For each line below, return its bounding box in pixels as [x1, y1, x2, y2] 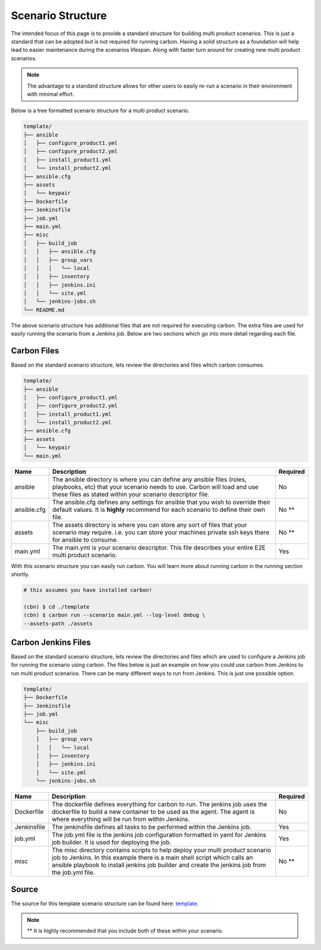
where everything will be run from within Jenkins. [51, 815, 190, 824]
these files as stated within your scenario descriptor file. [52, 490, 210, 498]
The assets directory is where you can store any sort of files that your [52, 520, 247, 529]
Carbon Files [11, 346, 59, 356]
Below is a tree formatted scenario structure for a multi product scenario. [11, 107, 190, 114]
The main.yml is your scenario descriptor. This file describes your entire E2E [52, 543, 266, 551]
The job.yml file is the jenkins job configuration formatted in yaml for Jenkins [51, 831, 267, 839]
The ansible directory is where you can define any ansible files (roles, [52, 475, 247, 483]
